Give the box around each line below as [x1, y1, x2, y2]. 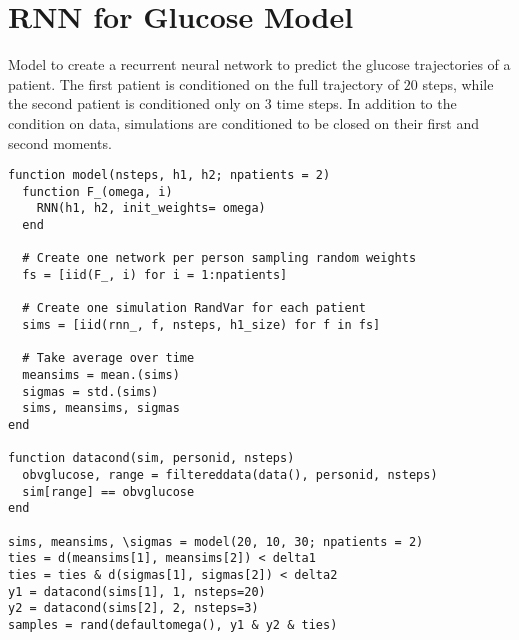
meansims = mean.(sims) [22, 367, 180, 382]
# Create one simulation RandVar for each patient [22, 301, 366, 316]
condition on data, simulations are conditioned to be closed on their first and [8, 112, 480, 133]
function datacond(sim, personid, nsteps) [8, 451, 295, 466]
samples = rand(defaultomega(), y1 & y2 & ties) [8, 617, 338, 632]
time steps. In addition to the [276, 93, 457, 114]
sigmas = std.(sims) [22, 384, 159, 399]
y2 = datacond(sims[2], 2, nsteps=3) [8, 601, 259, 616]
